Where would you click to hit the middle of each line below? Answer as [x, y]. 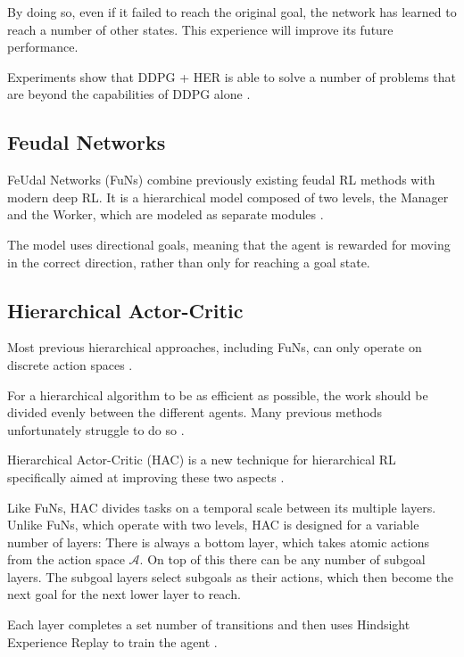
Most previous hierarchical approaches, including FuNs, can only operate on [215, 347]
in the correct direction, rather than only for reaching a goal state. [189, 262]
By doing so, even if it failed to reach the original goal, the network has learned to [232, 12]
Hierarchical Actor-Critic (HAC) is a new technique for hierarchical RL [202, 460]
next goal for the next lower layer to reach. [124, 594]
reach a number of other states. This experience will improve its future [200, 29]
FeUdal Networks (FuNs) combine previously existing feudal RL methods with [221, 180]
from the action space [66, 559]
